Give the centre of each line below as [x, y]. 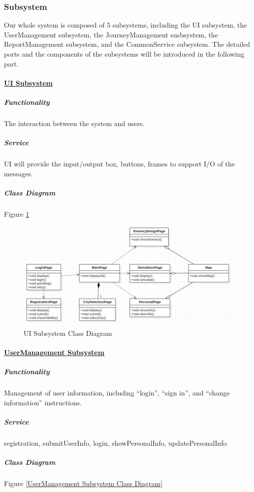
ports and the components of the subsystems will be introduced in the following [124, 54]
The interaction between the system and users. [74, 123]
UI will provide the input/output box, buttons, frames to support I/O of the [120, 164]
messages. [18, 173]
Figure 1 [17, 213]
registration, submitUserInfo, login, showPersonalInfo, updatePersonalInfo [115, 443]
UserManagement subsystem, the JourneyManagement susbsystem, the [111, 34]
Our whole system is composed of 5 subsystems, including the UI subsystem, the [126, 25]
